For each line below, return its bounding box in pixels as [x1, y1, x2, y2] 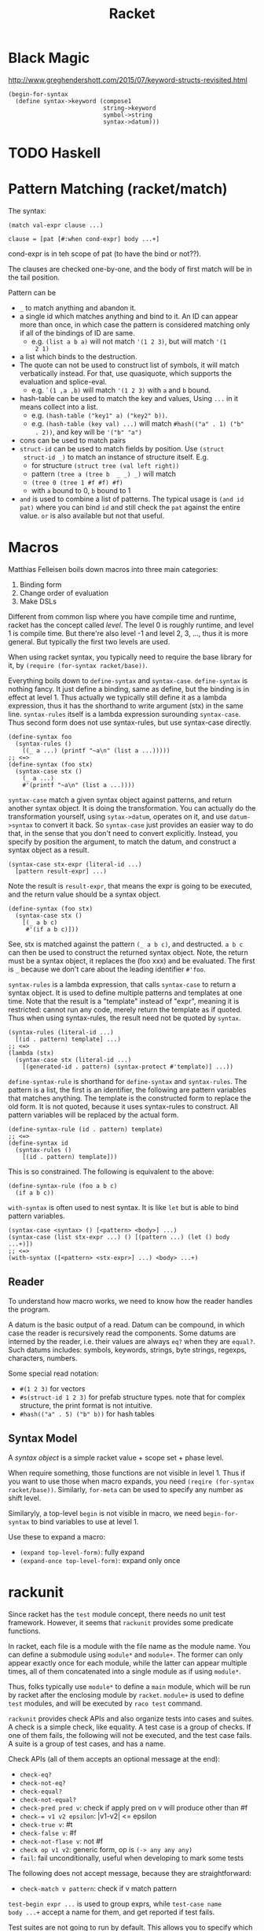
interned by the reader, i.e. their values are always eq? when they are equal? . [8, 1336, 255, 1346]
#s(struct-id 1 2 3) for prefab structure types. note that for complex [19, 1392, 246, 1402]
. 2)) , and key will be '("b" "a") [35, 427, 143, 437]
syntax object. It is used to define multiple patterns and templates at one [8, 988, 243, 997]
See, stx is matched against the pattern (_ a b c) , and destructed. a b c [8, 939, 244, 949]
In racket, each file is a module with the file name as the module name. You [8, 1641, 251, 1651]
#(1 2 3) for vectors [19, 1383, 86, 1393]
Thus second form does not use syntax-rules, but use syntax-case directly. [8, 718, 252, 727]
